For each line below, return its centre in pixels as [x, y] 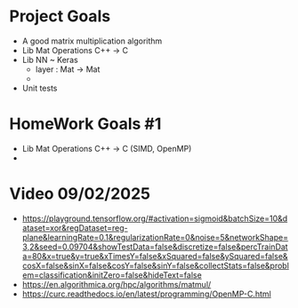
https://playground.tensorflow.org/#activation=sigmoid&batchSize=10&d [155, 218]
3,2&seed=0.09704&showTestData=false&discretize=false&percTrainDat [155, 247]
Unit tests [40, 88]
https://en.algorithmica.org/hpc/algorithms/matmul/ [117, 284]
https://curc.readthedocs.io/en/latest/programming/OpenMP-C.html [146, 294]
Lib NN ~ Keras [50, 59]
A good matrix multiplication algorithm [92, 41]
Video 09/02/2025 [80, 194]
